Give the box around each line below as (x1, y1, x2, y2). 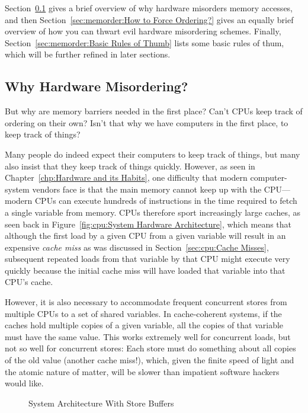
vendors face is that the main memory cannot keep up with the (32, 183, 262, 195)
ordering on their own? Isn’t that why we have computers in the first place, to (5, 116, 288, 129)
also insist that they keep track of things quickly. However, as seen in (5, 159, 255, 172)
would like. (5, 377, 44, 389)
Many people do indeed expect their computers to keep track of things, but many (5, 148, 300, 160)
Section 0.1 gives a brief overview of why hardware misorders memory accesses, (5, 2, 293, 14)
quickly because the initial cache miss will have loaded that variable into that (5, 264, 285, 276)
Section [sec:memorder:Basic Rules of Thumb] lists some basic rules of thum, (5, 36, 284, 49)
